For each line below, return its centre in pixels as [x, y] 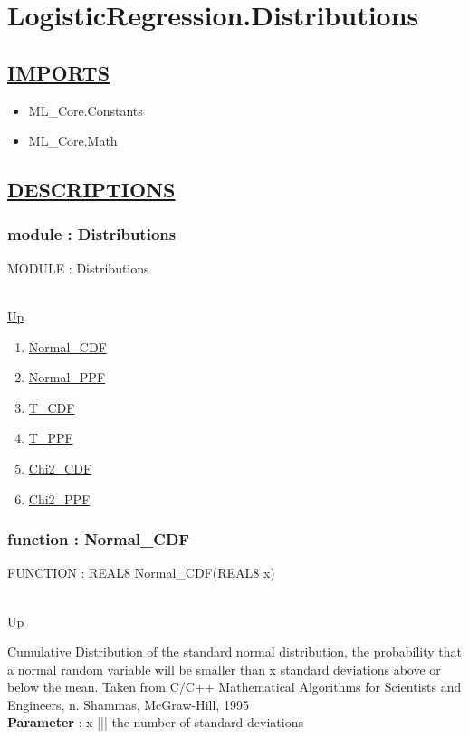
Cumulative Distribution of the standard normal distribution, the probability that [235, 652]
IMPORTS [59, 72]
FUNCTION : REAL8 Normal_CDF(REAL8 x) [141, 573]
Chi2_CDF [60, 468]
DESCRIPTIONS [91, 190]
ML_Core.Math [73, 141]
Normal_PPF [67, 377]
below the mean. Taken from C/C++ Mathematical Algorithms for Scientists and [234, 687]
